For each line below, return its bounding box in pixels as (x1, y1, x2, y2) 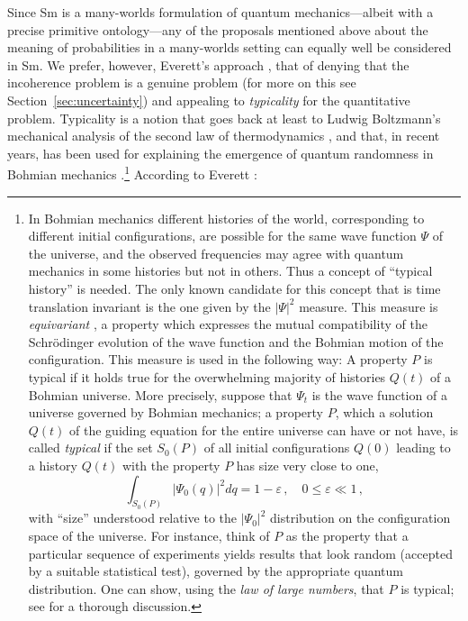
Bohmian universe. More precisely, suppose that (28, 385, 292, 404)
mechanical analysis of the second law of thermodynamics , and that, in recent (7, 126, 440, 145)
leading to (396, 438, 451, 457)
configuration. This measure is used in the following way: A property (28, 350, 408, 369)
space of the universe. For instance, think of (28, 525, 270, 544)
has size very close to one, (236, 455, 379, 474)
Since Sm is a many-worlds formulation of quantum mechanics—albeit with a (7, 3, 434, 21)
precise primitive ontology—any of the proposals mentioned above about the (7, 20, 428, 39)
